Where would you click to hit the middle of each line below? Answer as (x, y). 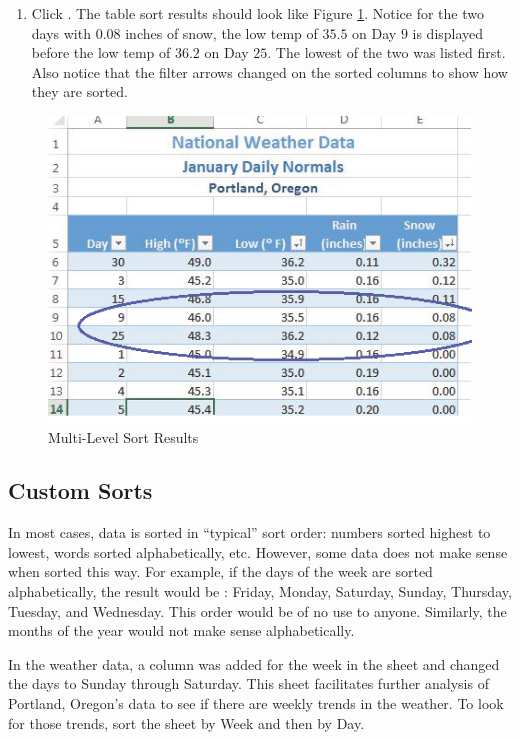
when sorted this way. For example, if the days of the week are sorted (220, 571)
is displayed (448, 32)
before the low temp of (101, 52)
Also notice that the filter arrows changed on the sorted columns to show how (269, 71)
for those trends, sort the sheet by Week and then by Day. (186, 722)
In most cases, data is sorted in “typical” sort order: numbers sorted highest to (249, 532)
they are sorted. (80, 91)
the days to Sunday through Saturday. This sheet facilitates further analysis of (248, 683)
